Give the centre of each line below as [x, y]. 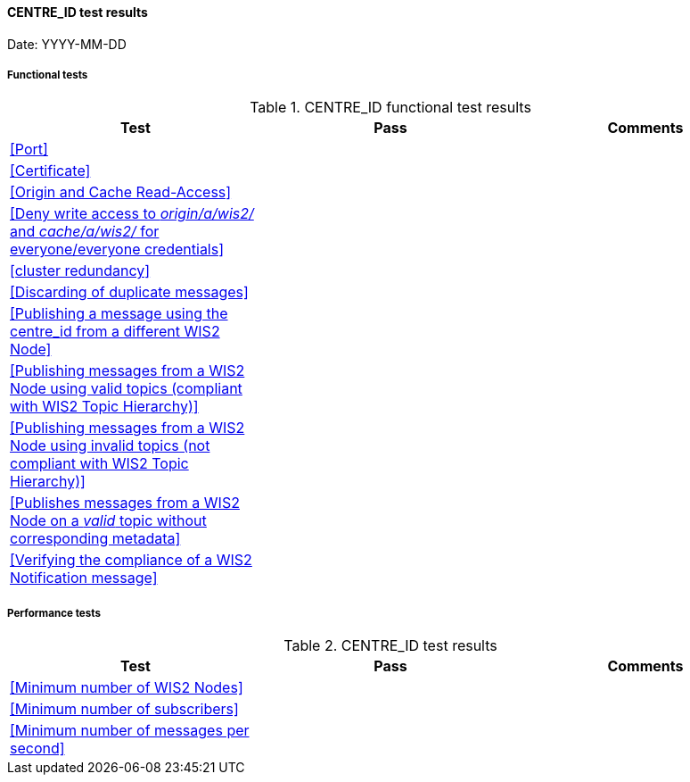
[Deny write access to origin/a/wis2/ [132, 214]
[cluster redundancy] [80, 271]
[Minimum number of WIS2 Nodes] [127, 688]
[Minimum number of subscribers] [124, 709]
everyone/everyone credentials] [117, 250]
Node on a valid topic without [108, 521]
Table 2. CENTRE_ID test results [390, 646]
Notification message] [84, 578]
